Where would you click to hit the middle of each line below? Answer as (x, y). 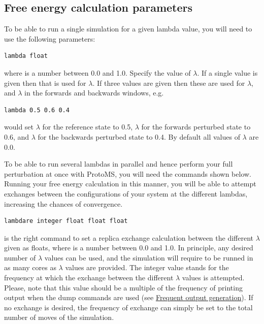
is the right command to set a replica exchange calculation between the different (129, 237)
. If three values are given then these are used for (169, 83)
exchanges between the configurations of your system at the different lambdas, (126, 193)
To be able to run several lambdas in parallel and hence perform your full (119, 164)
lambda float (26, 56)
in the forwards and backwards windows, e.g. (94, 93)
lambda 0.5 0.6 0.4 (37, 110)
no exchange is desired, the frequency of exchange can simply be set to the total (128, 307)
